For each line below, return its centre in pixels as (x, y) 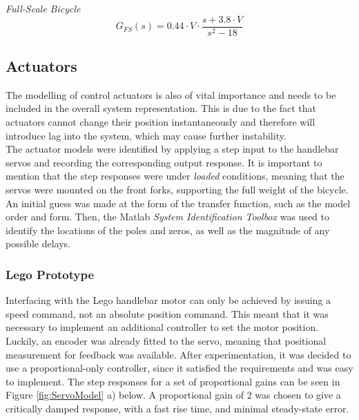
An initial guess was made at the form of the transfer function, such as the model (178, 203)
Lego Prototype (50, 274)
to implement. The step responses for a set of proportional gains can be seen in (173, 381)
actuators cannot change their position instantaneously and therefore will (161, 122)
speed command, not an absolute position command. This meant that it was (167, 313)
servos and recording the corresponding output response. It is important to (164, 162)
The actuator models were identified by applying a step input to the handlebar (172, 149)
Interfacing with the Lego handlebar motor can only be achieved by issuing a (168, 300)
